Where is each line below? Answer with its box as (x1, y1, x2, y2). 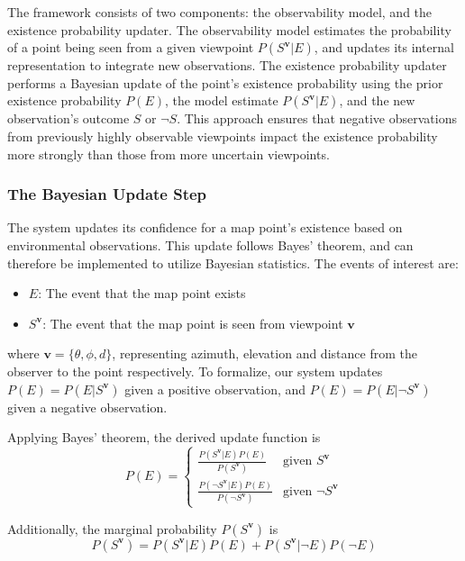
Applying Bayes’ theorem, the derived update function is (7, 428, 321, 447)
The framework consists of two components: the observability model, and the (7, 3, 433, 21)
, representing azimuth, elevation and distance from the (112, 344, 417, 363)
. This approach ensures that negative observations (177, 109, 457, 128)
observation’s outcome (7, 109, 130, 128)
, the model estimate (165, 91, 278, 110)
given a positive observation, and (124, 379, 306, 398)
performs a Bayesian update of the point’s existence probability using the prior (7, 73, 443, 92)
